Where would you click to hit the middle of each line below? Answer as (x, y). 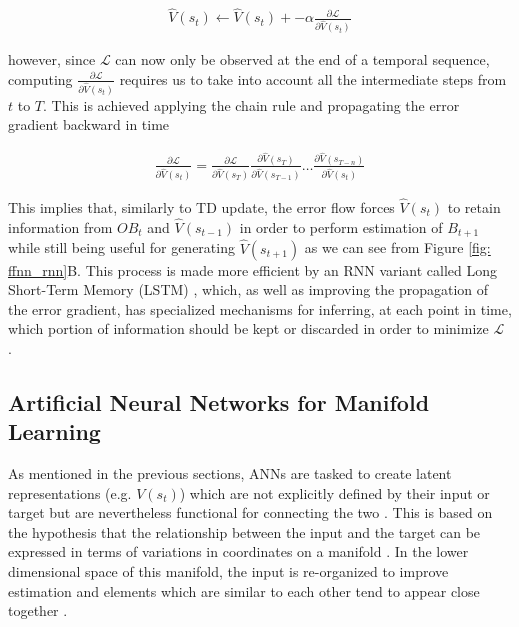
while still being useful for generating (121, 247)
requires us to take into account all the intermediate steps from (313, 78)
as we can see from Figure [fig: (397, 247)
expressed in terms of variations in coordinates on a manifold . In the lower (238, 551)
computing (40, 78)
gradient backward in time (89, 124)
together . (38, 610)
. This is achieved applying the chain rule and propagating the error (251, 104)
